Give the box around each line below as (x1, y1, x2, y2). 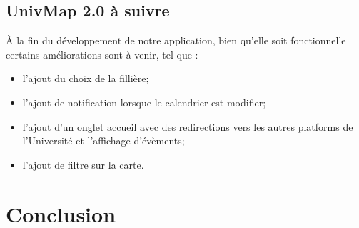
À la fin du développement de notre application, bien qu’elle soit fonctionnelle (6, 33, 346, 48)
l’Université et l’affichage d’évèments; (22, 133, 185, 148)
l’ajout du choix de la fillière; (22, 71, 149, 86)
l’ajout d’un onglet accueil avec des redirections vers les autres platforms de (22, 119, 353, 134)
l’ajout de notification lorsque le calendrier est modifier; (22, 94, 266, 109)
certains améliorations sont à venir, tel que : (6, 46, 198, 61)
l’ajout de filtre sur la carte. (22, 157, 144, 172)
